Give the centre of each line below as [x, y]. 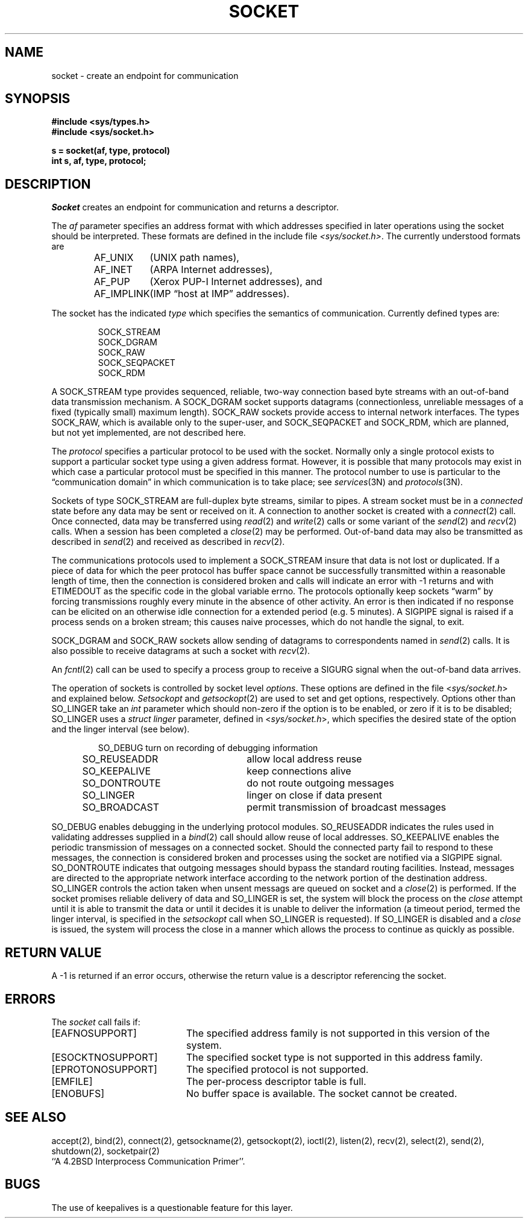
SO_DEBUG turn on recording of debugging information [208, 748]
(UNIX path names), [194, 258]
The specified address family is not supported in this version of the [338, 1033]
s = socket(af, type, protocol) [111, 151]
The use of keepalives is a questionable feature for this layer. [172, 1207]
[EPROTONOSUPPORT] [104, 1069]
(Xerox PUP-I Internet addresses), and [236, 282]
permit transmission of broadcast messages [347, 807]
